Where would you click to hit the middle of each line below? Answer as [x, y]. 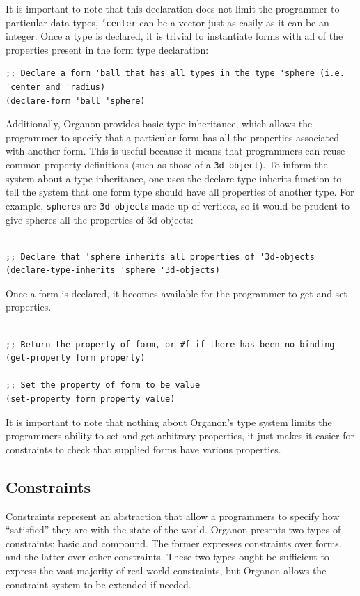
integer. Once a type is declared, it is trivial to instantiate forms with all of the [174, 36]
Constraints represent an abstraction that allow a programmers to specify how [173, 516]
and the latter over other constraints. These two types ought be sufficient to [167, 557]
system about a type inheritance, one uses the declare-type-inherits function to [174, 178]
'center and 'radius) [56, 87]
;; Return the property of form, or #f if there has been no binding [170, 344]
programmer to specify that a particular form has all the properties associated [173, 137]
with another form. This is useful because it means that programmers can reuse [175, 151]
